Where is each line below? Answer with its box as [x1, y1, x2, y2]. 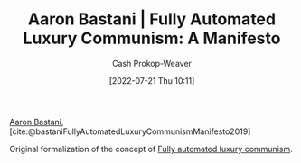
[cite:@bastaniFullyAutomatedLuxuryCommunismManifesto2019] [9, 126, 251, 137]
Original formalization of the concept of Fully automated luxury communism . [9, 143, 293, 154]
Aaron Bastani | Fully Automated [27, 9, 277, 30]
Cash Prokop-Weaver [111, 58, 193, 68]
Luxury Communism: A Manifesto [23, 28, 281, 49]
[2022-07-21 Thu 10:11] [108, 75, 195, 86]
